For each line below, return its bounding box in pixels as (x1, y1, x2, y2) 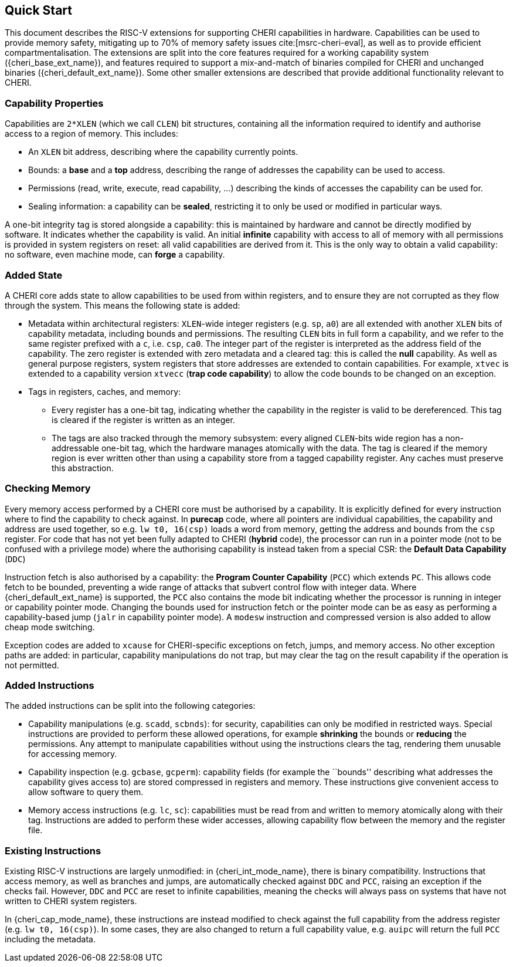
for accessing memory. (28, 749, 117, 759)
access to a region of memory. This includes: (5, 129, 178, 139)
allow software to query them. (28, 787, 144, 797)
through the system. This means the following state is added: (5, 300, 240, 310)
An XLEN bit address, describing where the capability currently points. (28, 147, 298, 157)
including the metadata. (5, 934, 96, 945)
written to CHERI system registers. (5, 896, 137, 907)
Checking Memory (5, 482, 91, 495)
